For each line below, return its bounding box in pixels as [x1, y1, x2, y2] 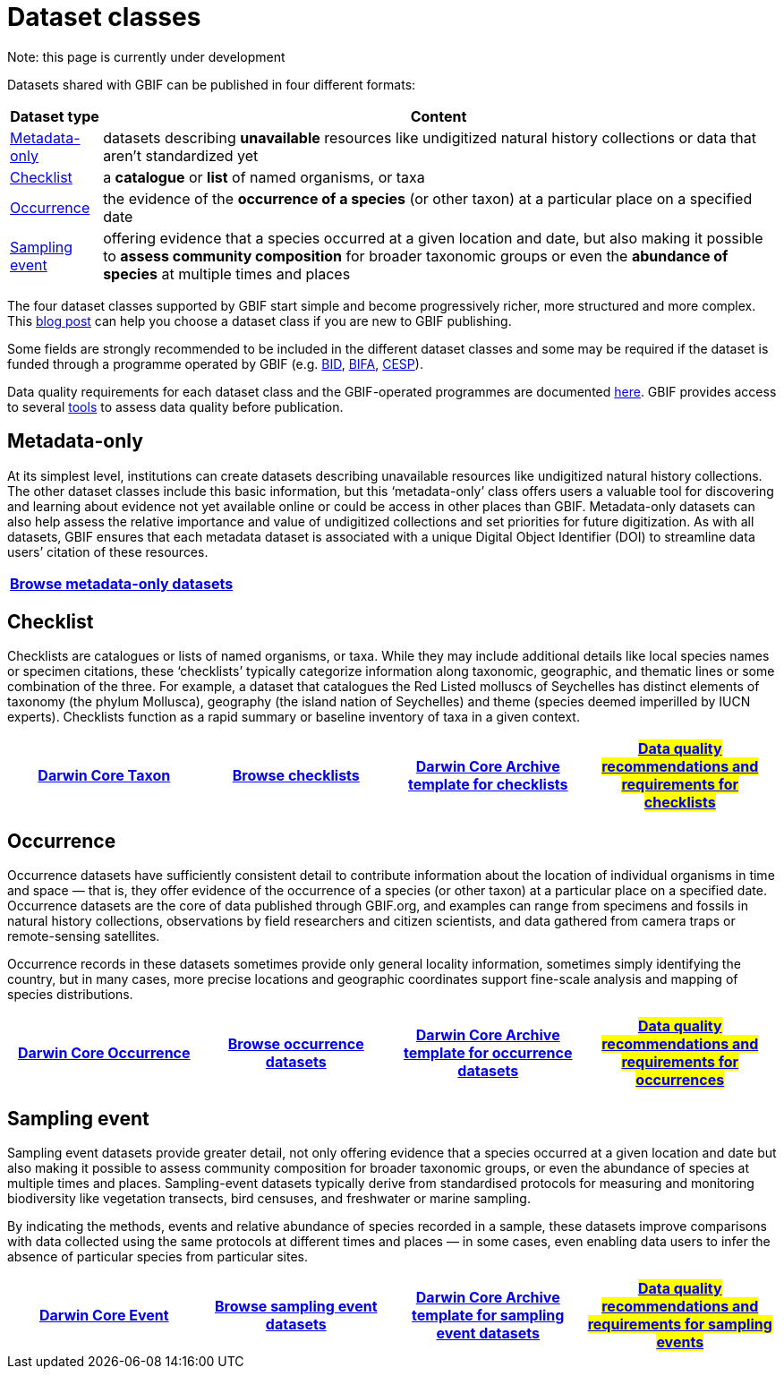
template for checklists [407, 775, 568, 794]
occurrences [635, 1071, 725, 1090]
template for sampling [412, 1306, 565, 1325]
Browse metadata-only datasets [10, 574, 234, 593]
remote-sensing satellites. [7, 928, 160, 944]
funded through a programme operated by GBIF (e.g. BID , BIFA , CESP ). [7, 355, 423, 372]
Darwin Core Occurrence [17, 1044, 191, 1063]
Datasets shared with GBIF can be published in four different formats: [7, 76, 416, 92]
